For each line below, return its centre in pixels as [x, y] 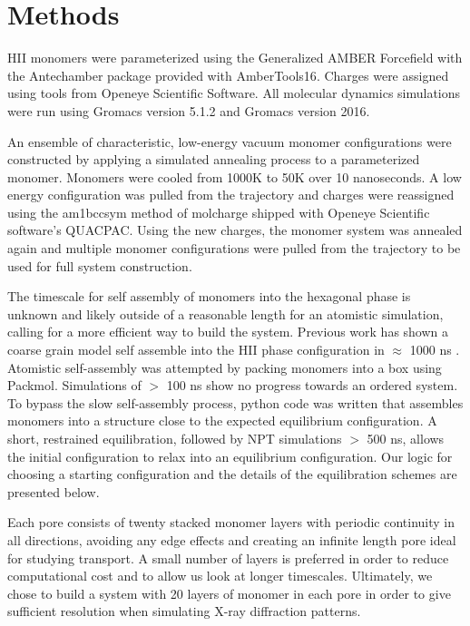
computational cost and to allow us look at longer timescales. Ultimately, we [220, 576]
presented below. [54, 491]
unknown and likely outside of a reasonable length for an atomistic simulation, [225, 313]
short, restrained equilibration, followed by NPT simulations [175, 438]
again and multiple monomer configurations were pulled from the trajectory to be [234, 248]
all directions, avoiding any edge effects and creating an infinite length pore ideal [232, 539]
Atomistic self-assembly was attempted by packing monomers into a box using [225, 367]
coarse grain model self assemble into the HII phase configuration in [196, 350]
